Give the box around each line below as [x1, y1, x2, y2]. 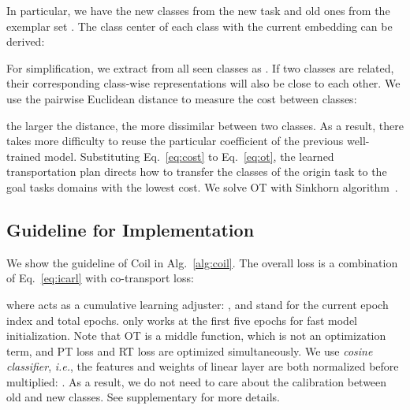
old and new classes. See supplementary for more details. [6, 389, 280, 405]
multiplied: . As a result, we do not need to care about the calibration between [6, 373, 387, 389]
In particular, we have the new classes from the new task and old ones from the [6, 2, 390, 18]
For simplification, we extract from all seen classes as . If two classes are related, [6, 59, 394, 76]
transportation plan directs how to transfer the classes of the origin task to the [6, 163, 387, 180]
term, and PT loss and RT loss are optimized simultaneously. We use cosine [6, 342, 373, 359]
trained [6, 147, 41, 164]
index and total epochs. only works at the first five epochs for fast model [6, 311, 358, 328]
